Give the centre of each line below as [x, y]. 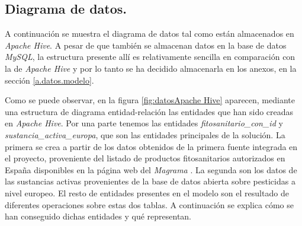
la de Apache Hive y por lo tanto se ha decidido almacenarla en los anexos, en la [151, 68]
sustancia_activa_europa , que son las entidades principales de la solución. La [145, 134]
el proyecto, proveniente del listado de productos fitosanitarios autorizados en [145, 158]
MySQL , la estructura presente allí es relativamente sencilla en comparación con [150, 57]
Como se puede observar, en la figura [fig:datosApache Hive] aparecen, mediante [150, 100]
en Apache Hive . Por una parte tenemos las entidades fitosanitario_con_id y [144, 123]
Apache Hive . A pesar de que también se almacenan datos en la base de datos [146, 45]
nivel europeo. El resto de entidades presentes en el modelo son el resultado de [147, 192]
